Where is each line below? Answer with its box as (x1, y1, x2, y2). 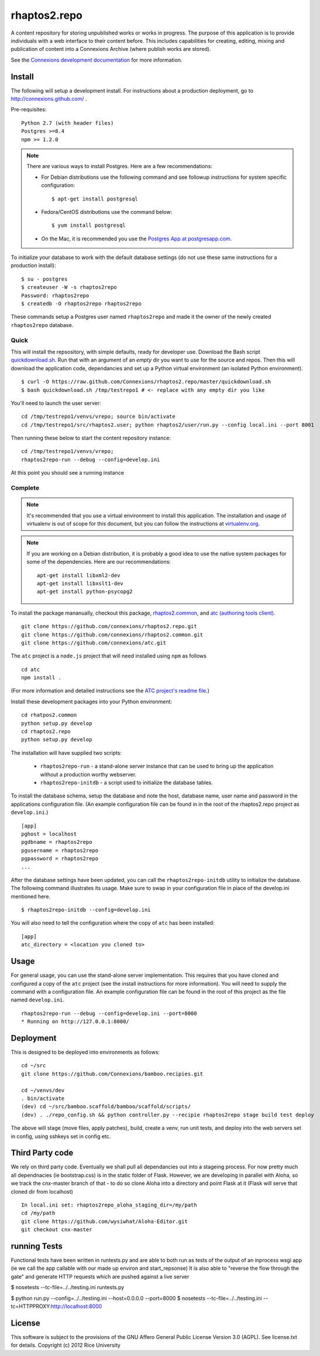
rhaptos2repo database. (11, 321, 74, 328)
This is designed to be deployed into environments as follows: (11, 1049, 160, 1055)
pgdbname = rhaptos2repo (21, 839, 92, 846)
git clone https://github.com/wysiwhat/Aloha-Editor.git (21, 1218, 188, 1225)
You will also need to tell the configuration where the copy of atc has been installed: (11, 919, 215, 926)
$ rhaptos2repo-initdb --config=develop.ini (21, 907, 152, 914)
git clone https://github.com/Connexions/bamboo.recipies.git (21, 1070, 204, 1077)
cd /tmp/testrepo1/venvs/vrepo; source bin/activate (21, 413, 176, 420)
